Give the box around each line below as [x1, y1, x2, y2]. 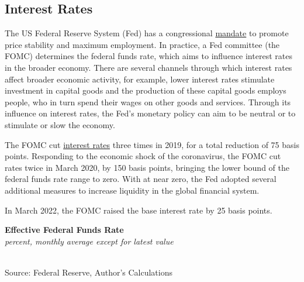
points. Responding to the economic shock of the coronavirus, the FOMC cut [5, 150, 281, 162]
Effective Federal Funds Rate [5, 223, 124, 236]
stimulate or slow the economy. [5, 118, 115, 130]
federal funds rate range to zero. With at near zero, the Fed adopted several [5, 173, 277, 185]
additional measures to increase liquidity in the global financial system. [5, 184, 260, 196]
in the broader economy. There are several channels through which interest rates [5, 61, 292, 73]
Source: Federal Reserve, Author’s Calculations [5, 266, 172, 278]
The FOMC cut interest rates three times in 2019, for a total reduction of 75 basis [5, 138, 299, 150]
